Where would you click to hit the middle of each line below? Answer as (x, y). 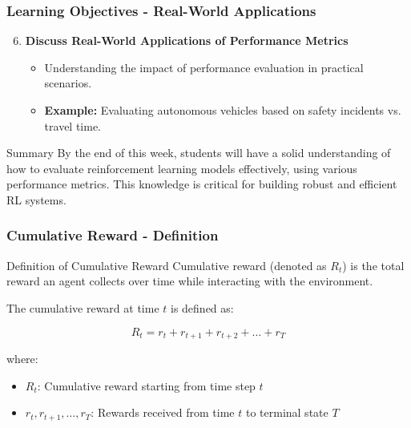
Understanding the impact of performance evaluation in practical (204, 67)
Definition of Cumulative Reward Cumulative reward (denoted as (167, 265)
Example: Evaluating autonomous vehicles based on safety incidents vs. (223, 110)
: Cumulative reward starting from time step (146, 385)
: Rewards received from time (163, 412)
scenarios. (68, 83)
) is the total (373, 265)
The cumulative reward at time (83, 307)
